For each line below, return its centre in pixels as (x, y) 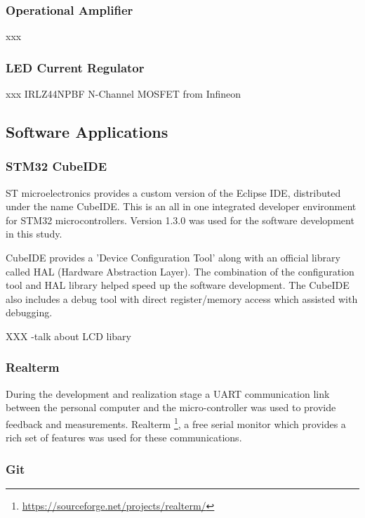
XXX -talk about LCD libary (68, 336)
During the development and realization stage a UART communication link (168, 393)
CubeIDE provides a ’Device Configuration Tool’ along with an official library (173, 257)
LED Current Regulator (75, 67)
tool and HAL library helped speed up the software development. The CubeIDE (178, 285)
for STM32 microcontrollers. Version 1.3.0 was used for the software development (180, 220)
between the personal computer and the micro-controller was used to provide (171, 407)
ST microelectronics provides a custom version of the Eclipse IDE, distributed (173, 192)
